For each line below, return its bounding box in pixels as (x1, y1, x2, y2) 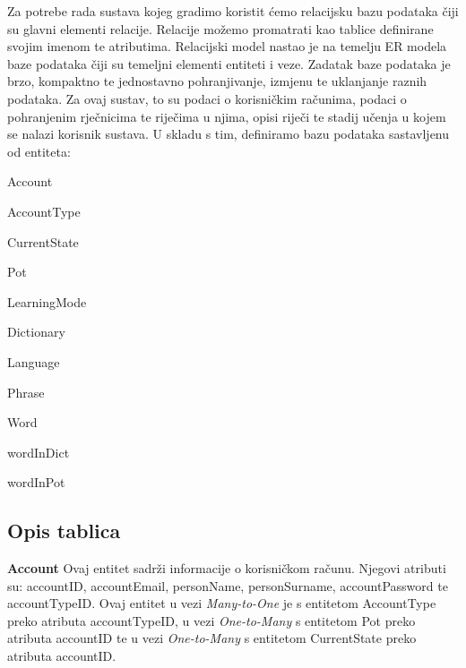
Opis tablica (7, 517, 121, 544)
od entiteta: (7, 141, 71, 160)
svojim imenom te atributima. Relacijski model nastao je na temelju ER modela (7, 37, 447, 56)
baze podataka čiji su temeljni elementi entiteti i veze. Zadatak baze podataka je (7, 54, 451, 73)
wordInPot (7, 473, 65, 492)
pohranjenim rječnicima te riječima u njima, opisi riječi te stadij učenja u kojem (7, 107, 446, 125)
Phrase (7, 382, 45, 401)
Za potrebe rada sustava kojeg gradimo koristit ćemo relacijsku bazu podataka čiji (7, 2, 459, 20)
